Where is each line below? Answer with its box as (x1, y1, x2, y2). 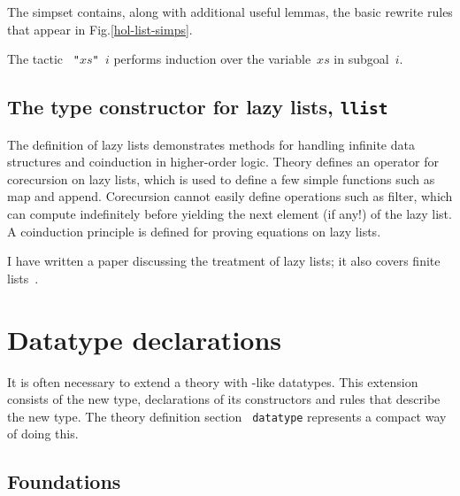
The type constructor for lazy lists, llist (7, 93, 388, 120)
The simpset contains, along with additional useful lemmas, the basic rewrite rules (7, 3, 453, 20)
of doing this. (7, 424, 79, 443)
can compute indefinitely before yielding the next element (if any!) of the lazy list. (7, 205, 452, 222)
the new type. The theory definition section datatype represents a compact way (7, 407, 447, 425)
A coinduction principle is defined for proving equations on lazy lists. (7, 221, 381, 240)
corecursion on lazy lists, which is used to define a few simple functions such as (7, 169, 435, 188)
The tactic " (7, 50, 80, 68)
